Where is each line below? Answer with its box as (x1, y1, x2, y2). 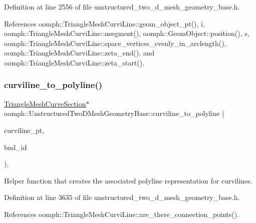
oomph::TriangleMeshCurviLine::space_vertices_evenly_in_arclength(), (4, 37, 226, 48)
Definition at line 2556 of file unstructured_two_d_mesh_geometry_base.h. (4, 1, 240, 11)
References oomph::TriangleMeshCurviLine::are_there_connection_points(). (4, 208, 239, 219)
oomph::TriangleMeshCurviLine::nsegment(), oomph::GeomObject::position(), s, (4, 28, 249, 38)
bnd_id (4, 141, 27, 152)
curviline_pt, (4, 124, 45, 135)
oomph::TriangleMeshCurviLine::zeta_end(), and (4, 47, 155, 58)
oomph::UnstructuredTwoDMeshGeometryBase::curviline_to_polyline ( (4, 108, 225, 118)
